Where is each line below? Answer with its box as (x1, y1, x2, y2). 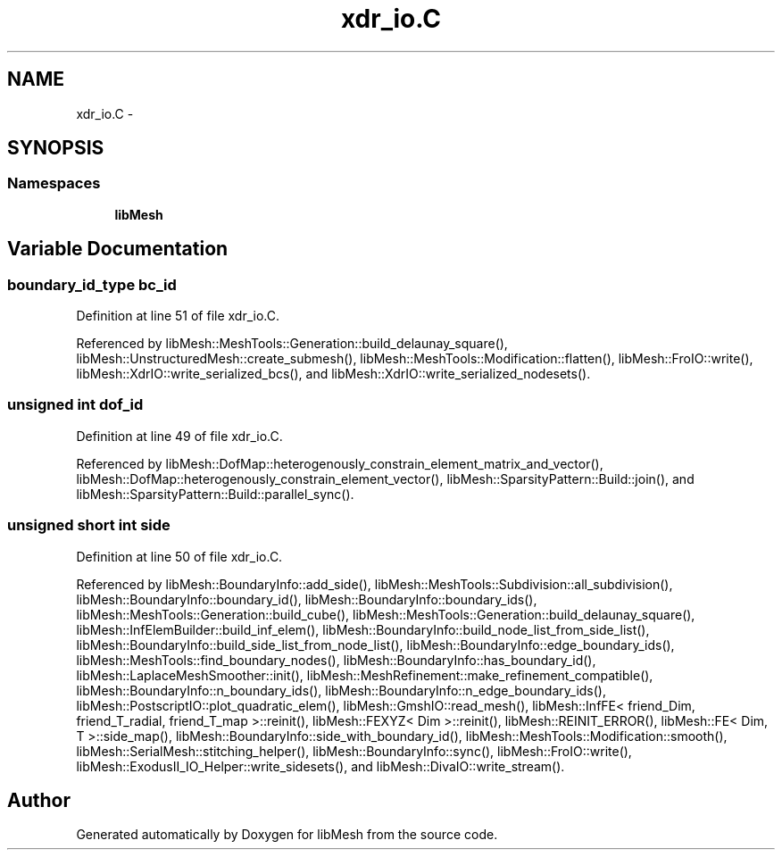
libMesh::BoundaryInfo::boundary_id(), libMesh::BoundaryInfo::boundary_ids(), (76, 591, 537, 607)
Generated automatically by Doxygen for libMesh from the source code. (76, 827, 498, 843)
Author (7, 788, 71, 811)
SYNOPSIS (7, 137, 104, 160)
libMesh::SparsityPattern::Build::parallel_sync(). (76, 486, 354, 502)
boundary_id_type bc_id (7, 275, 177, 294)
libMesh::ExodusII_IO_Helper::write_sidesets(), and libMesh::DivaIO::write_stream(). (76, 758, 565, 774)
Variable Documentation (7, 237, 229, 261)
